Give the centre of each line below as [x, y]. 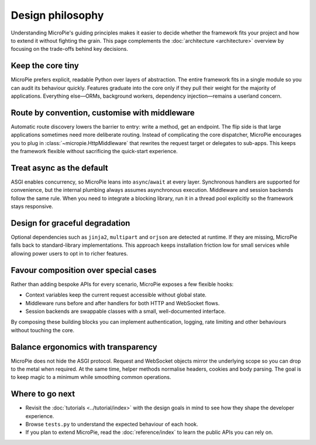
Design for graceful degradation [71, 223]
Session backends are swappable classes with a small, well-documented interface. [126, 311]
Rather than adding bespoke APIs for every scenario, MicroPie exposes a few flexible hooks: [122, 284]
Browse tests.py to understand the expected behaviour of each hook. [112, 425]
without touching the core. [43, 330]
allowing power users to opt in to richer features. [69, 253]
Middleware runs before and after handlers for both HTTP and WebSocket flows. [123, 303]
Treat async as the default [59, 168]
